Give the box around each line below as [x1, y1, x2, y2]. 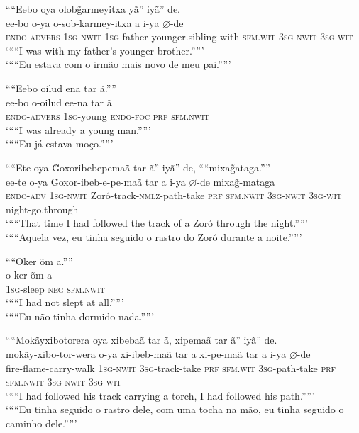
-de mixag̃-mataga [197, 174, 275, 189]
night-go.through [6, 201, 79, 216]
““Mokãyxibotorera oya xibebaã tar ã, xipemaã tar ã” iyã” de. [6, 332, 277, 347]
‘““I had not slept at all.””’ [6, 295, 124, 310]
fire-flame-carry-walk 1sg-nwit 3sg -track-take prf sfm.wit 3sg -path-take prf [6, 360, 336, 375]
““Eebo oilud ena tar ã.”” [6, 80, 116, 95]
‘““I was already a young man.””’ [6, 122, 151, 137]
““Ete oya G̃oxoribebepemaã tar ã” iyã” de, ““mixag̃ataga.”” [6, 159, 270, 174]
